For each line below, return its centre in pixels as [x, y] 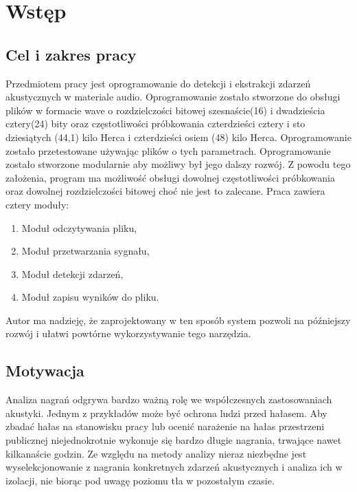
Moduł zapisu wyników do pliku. [90, 297]
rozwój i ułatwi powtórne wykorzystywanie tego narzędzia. [128, 333]
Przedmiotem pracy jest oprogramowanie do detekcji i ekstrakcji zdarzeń [158, 83]
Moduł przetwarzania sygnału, [85, 251]
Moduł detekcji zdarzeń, [72, 274]
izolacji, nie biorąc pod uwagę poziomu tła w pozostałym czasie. [140, 480]
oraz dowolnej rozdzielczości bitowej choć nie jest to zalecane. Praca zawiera [165, 191]
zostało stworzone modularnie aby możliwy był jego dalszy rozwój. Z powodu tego [178, 164]
